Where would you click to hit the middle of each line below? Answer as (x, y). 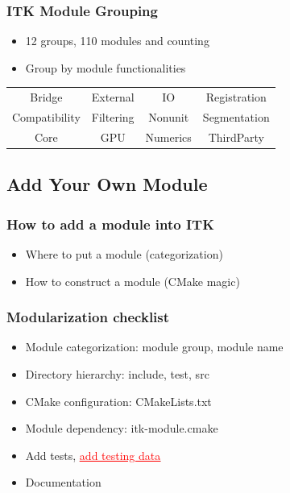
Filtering (113, 117)
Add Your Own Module (107, 184)
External (113, 97)
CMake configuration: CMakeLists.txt (118, 401)
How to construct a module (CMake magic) (133, 281)
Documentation (63, 482)
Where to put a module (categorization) (124, 253)
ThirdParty (236, 137)
